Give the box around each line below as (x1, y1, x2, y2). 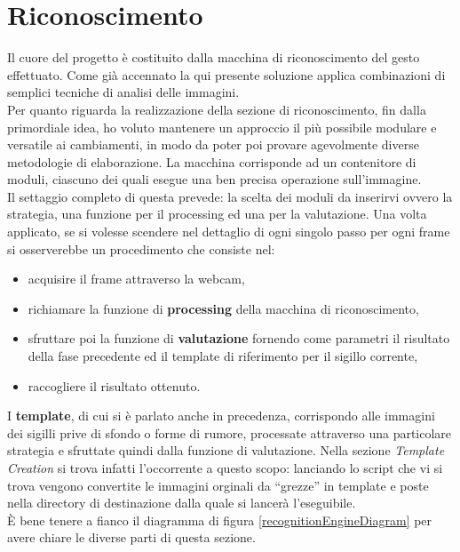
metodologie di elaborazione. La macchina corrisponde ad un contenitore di (7, 152, 416, 171)
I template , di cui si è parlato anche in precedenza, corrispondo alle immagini (7, 406, 435, 425)
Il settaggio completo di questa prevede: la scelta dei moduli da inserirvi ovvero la (7, 187, 453, 205)
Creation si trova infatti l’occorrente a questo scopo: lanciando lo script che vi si (7, 459, 443, 476)
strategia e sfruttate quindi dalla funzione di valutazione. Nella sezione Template (7, 441, 445, 460)
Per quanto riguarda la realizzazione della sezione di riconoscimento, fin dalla (7, 100, 426, 118)
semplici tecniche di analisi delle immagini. (7, 83, 240, 101)
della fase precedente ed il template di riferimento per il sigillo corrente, (28, 347, 418, 365)
